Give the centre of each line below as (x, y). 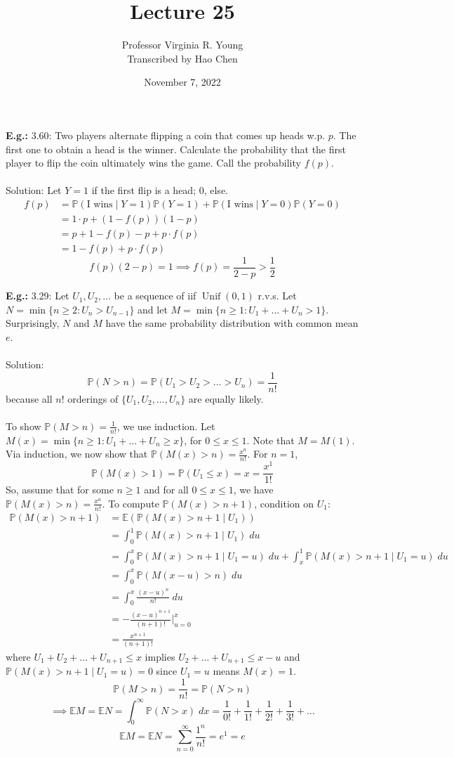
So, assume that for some (60, 490)
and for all (166, 490)
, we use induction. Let (166, 426)
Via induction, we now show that (77, 454)
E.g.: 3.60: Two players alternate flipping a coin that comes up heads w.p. (166, 135)
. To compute (131, 503)
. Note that (271, 440)
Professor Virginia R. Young (182, 45)
